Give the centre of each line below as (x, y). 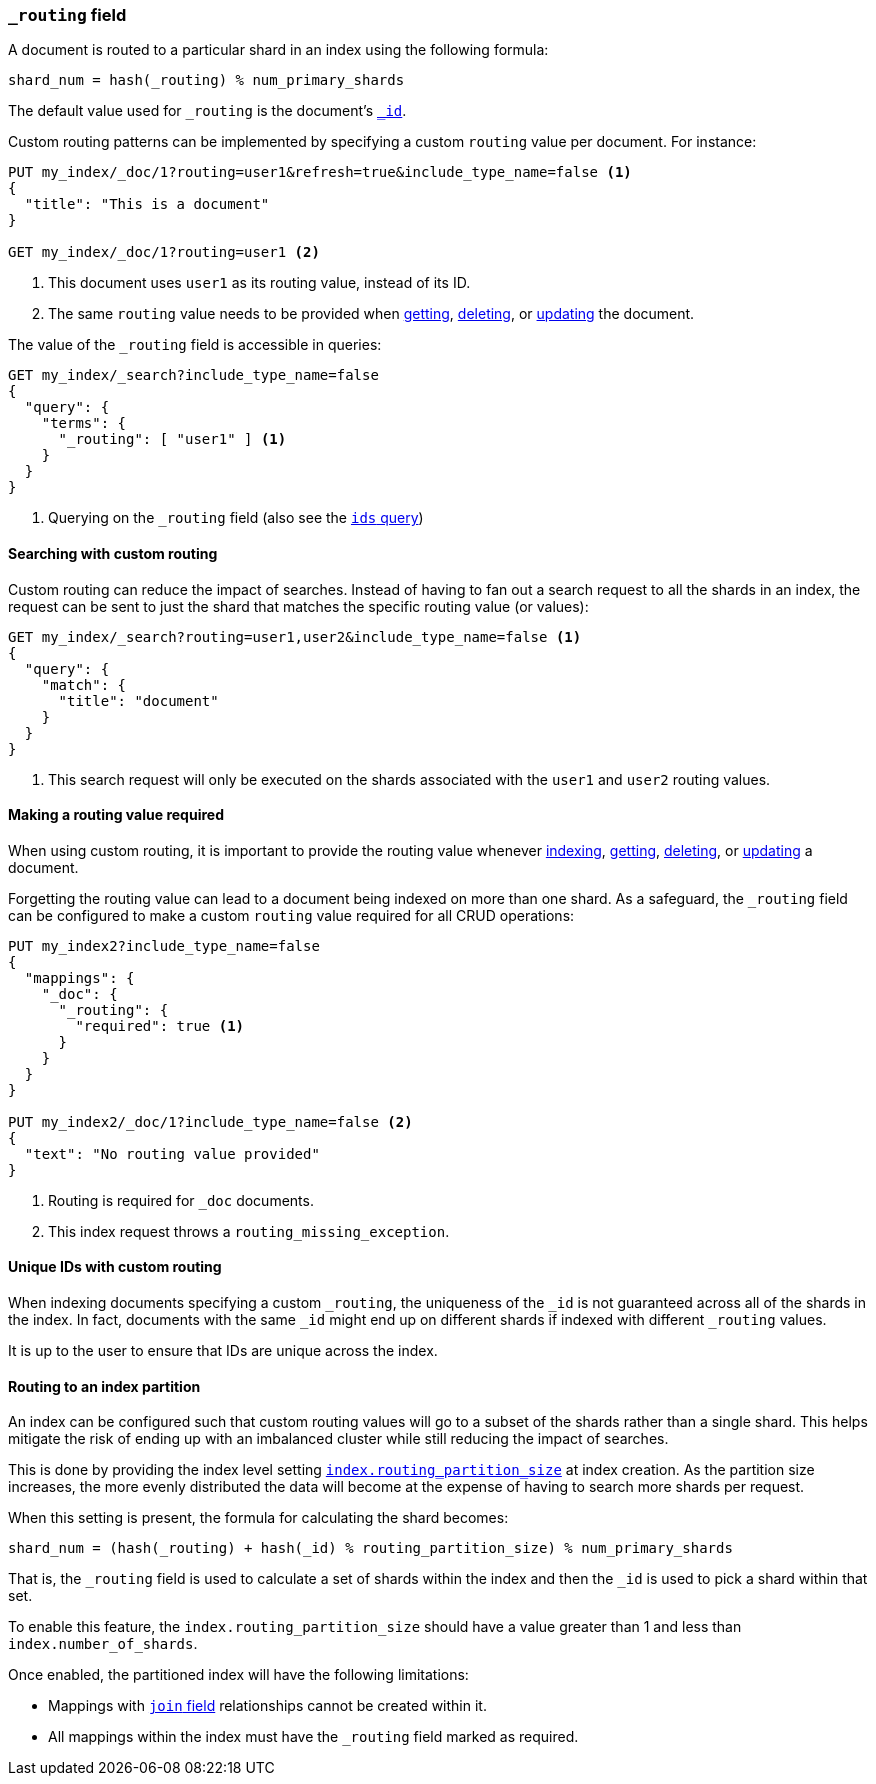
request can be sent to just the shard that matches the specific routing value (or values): (298, 606)
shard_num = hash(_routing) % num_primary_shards (206, 80)
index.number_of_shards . (103, 1644)
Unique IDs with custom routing (115, 1267)
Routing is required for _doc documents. (181, 1200)
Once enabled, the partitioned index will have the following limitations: (238, 1675)
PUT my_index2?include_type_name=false (164, 945)
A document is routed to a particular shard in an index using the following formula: (278, 50)
